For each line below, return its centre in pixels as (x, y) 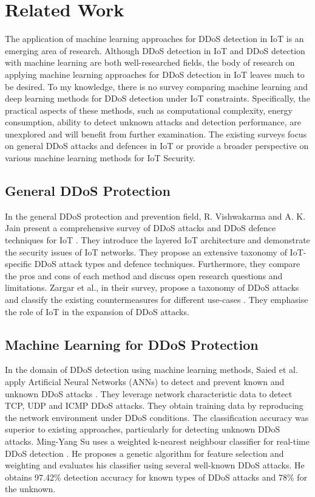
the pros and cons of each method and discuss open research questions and (144, 275)
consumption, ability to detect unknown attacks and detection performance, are (153, 122)
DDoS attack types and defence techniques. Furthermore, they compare (167, 264)
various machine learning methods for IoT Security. (100, 158)
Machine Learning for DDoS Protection (132, 344)
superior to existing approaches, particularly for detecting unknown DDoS (143, 429)
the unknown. (30, 489)
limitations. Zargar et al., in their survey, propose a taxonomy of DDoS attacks (152, 287)
